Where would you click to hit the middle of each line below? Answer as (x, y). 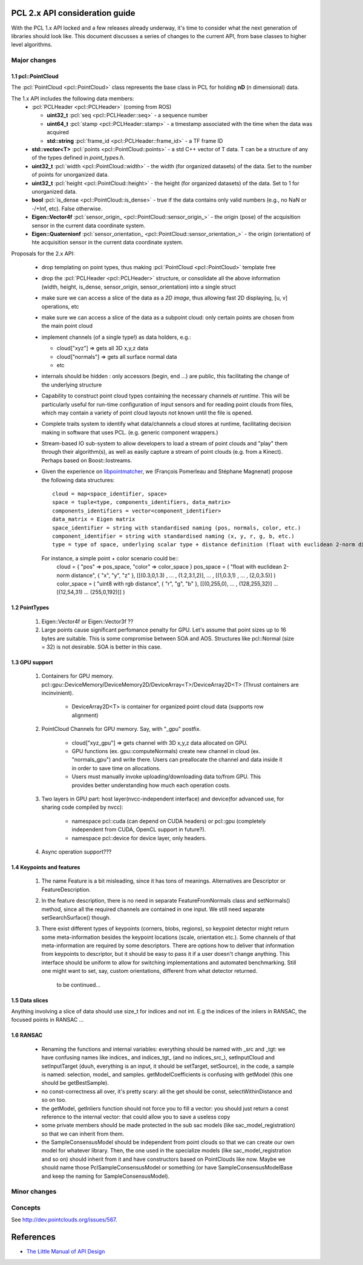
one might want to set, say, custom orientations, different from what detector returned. (149, 971)
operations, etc (60, 306)
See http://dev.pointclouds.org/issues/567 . (64, 1220)
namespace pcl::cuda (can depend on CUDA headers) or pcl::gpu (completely (169, 821)
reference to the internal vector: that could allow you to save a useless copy (136, 1117)
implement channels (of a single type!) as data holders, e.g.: (116, 337)
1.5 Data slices (30, 1000)
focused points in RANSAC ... (47, 1020)
